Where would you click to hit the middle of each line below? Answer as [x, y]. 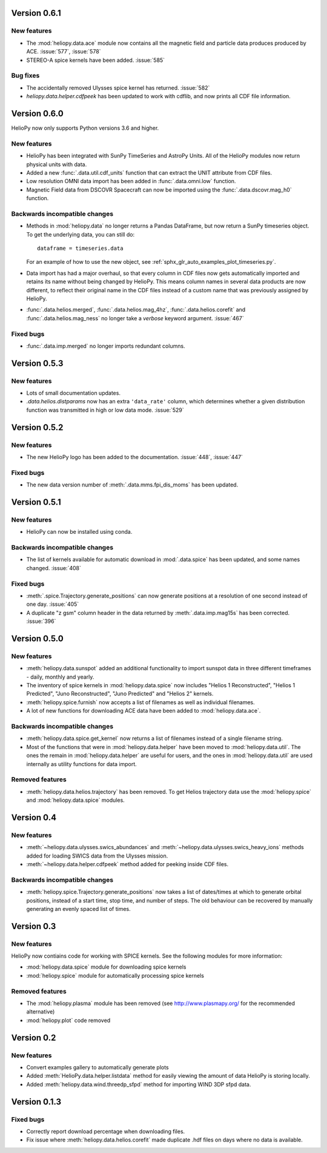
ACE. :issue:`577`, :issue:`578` [64, 52]
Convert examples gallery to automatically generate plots [97, 1067]
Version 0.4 [34, 817]
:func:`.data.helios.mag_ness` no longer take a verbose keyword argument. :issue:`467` [135, 318]
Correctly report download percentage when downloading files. [106, 1131]
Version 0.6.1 [36, 13]
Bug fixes [25, 76]
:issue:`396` [41, 621]
